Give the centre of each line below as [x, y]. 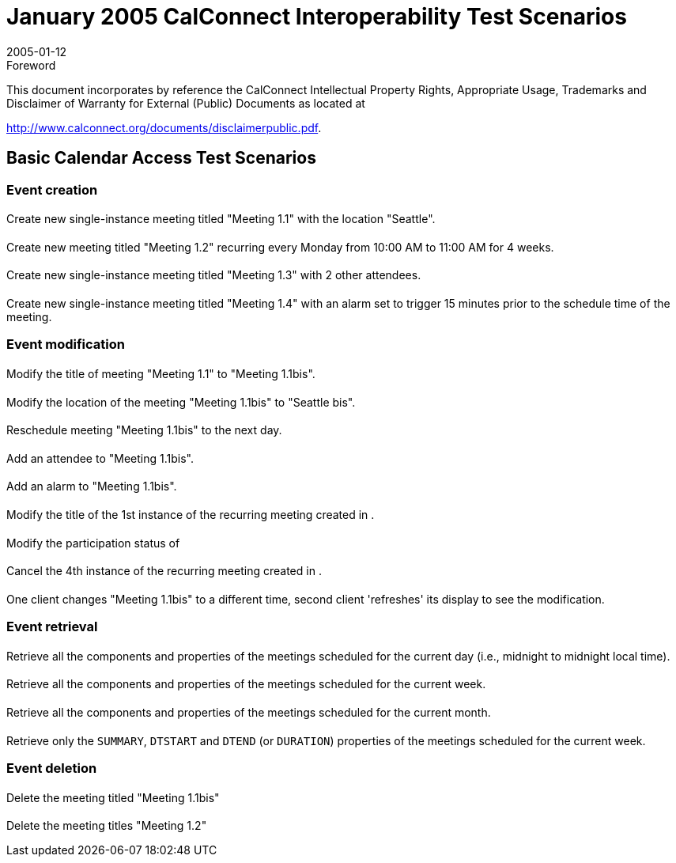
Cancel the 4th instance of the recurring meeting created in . [164, 571]
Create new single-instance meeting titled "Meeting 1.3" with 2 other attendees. [214, 275]
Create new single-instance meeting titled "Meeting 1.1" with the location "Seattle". [221, 219]
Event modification [66, 344]
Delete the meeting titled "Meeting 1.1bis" [113, 797]
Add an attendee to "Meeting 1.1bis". [100, 458]
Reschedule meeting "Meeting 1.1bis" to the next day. [144, 430]
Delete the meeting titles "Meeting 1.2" [107, 826]
